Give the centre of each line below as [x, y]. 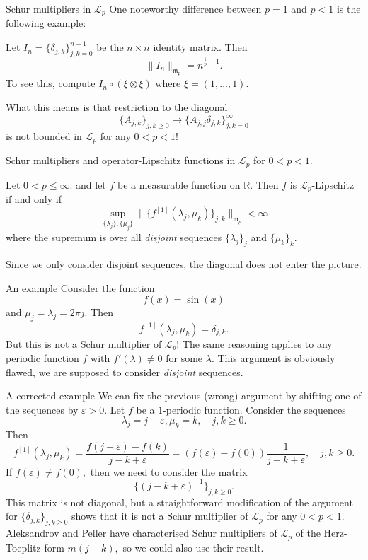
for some [184, 358]
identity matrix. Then [200, 47]
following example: [46, 23]
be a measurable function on [179, 184]
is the [349, 8]
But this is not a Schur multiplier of [84, 343]
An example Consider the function [80, 287]
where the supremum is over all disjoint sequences [114, 237]
